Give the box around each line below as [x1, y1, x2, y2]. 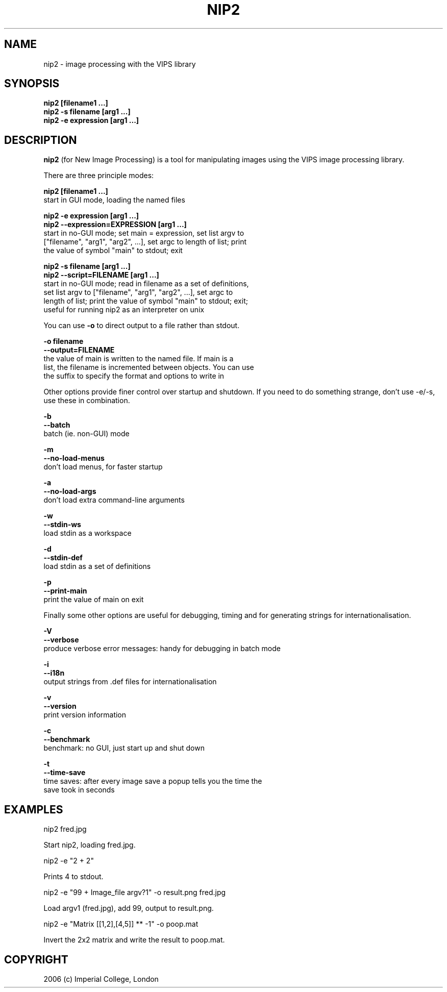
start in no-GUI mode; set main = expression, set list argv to [43, 229, 244, 238]
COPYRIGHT [4, 953, 68, 966]
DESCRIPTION [4, 133, 77, 146]
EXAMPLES [4, 803, 63, 816]
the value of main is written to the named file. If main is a [43, 354, 234, 363]
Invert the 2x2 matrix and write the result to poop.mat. [43, 935, 225, 945]
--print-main [43, 586, 87, 596]
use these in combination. [43, 396, 130, 405]
